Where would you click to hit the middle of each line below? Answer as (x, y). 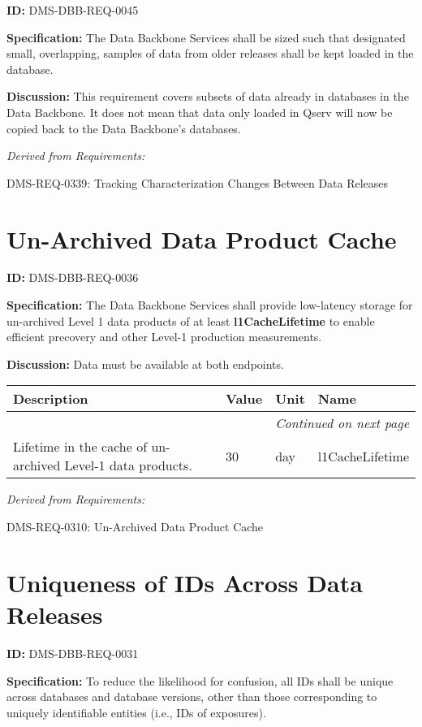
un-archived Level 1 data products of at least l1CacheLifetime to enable (191, 320)
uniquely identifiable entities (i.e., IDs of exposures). (136, 712)
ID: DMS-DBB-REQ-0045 (73, 10)
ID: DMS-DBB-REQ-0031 (73, 653)
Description (51, 399)
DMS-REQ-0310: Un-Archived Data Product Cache (135, 527)
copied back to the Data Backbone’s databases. (124, 128)
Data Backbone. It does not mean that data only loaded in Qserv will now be (200, 112)
